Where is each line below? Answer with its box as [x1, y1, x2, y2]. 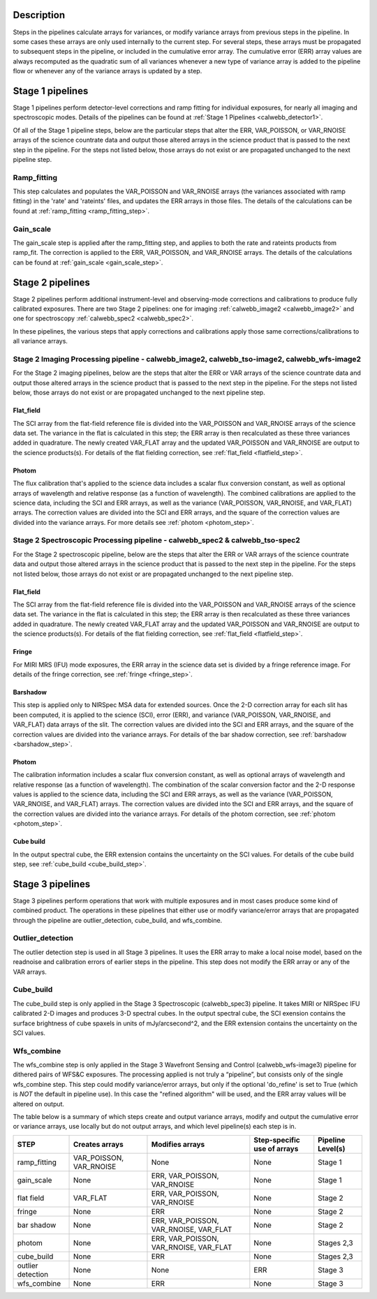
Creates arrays [73, 1139, 124, 1149]
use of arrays [253, 1143, 299, 1153]
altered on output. [13, 1099, 65, 1108]
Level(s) [318, 1143, 346, 1153]
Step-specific [253, 1135, 300, 1145]
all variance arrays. [13, 337, 68, 346]
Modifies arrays [151, 1139, 205, 1149]
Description [13, 9, 66, 21]
